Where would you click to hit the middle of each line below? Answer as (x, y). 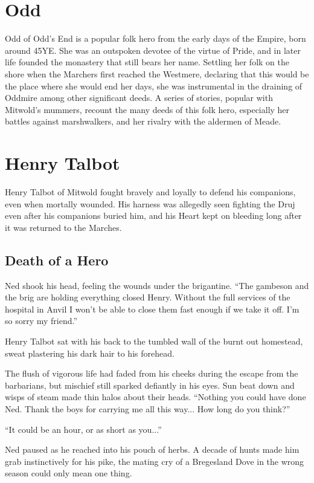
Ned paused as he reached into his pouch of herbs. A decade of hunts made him (152, 449)
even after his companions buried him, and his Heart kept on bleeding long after (153, 216)
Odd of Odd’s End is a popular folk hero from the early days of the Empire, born (155, 38)
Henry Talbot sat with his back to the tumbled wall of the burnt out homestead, (154, 341)
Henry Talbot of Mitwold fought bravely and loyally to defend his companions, (150, 192)
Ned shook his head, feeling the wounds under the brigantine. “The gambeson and (157, 285)
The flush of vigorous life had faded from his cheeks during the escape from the (152, 373)
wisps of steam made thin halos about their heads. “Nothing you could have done (155, 397)
